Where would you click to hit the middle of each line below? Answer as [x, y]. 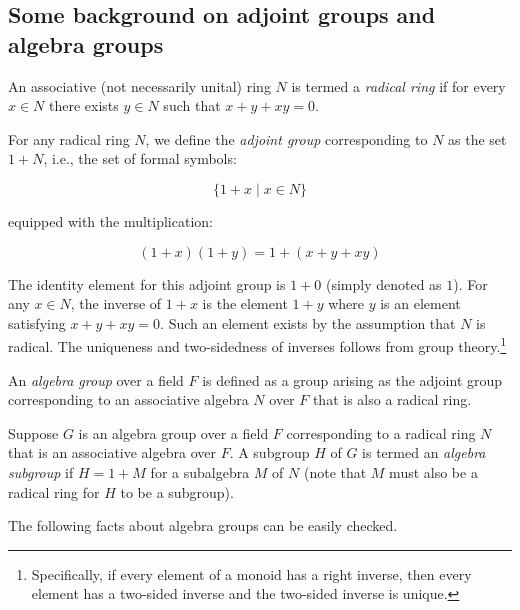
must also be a [433, 471]
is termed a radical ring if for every [398, 85]
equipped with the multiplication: [110, 220]
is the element [245, 303]
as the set [477, 138]
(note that [335, 471]
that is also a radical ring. [392, 399]
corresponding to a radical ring [381, 432]
